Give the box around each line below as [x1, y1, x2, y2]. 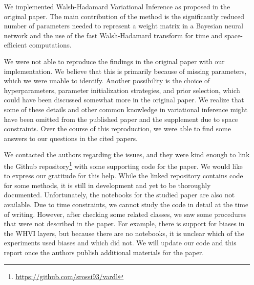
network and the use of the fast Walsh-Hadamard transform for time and [4, 30, 222, 40]
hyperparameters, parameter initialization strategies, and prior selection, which [4, 85, 240, 95]
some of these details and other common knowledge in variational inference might [4, 104, 248, 114]
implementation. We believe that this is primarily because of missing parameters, [4, 66, 247, 76]
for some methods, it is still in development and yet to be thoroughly [4, 180, 211, 190]
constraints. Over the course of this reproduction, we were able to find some [4, 123, 231, 134]
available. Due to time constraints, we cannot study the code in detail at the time [4, 199, 249, 209]
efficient [4, 40, 27, 50]
